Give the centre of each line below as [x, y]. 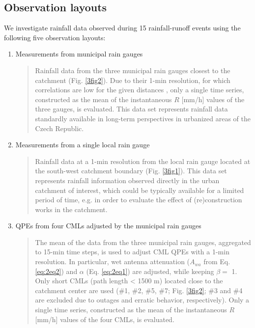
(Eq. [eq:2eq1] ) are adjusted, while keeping [150, 271]
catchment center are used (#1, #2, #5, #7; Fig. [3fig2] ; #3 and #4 [139, 290]
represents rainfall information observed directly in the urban [127, 180]
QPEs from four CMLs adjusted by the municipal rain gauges [108, 226]
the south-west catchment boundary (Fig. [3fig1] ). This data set [131, 171]
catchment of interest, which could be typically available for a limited [140, 190]
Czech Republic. [59, 128]
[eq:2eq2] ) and [56, 271]
